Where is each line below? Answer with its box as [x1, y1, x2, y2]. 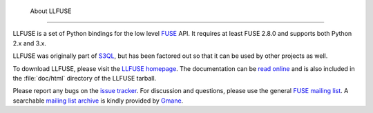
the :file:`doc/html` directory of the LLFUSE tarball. [12, 74, 157, 82]
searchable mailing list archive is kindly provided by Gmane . [12, 96, 184, 105]
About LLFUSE [30, 7, 72, 15]
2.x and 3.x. [12, 39, 46, 48]
